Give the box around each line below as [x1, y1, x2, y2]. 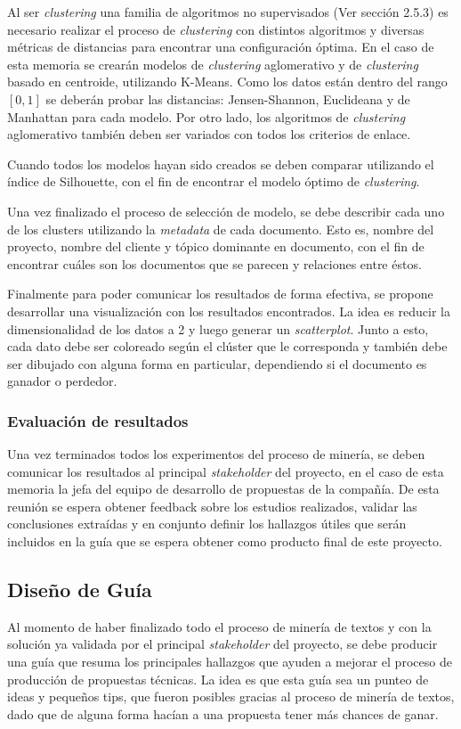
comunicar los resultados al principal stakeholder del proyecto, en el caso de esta [7, 462, 444, 480]
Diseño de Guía [7, 576, 152, 603]
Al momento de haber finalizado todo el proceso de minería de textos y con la [7, 617, 432, 635]
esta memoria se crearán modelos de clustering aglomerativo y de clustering [7, 54, 418, 73]
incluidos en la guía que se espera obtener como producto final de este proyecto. [7, 532, 442, 551]
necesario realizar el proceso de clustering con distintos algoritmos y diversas [7, 20, 425, 38]
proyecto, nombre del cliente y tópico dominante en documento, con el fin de [7, 237, 425, 256]
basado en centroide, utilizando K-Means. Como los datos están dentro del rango [7, 72, 448, 91]
